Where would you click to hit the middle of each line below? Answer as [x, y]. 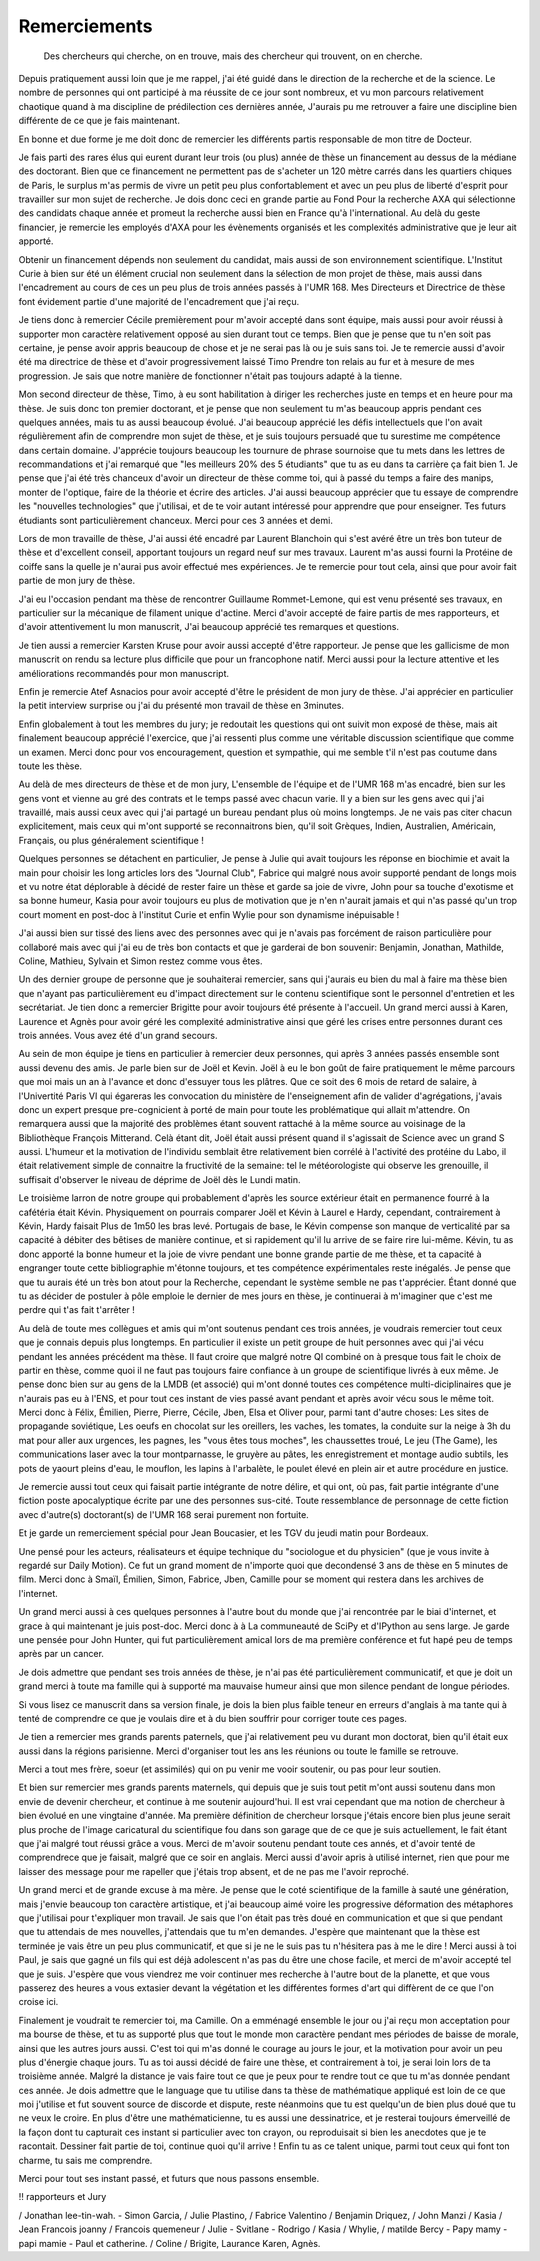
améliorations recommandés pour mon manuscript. [124, 673]
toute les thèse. [50, 766]
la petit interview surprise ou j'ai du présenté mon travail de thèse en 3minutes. [181, 706]
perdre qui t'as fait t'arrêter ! [76, 1310]
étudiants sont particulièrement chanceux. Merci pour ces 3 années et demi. [176, 520]
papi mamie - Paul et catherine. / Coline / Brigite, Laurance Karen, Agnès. [169, 2243]
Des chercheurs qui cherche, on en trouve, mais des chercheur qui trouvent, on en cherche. [233, 56]
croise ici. [38, 2002]
